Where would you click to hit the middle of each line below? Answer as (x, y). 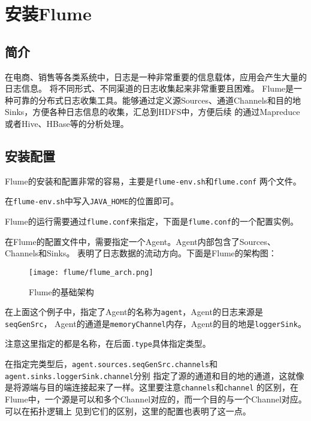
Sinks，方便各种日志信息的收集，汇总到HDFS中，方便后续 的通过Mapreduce (153, 112)
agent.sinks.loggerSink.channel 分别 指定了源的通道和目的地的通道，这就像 (155, 375)
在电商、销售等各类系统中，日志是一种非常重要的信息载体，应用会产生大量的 (156, 76)
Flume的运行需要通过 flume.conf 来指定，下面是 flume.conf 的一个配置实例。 (152, 221)
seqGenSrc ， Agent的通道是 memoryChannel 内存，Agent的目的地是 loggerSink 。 (155, 323)
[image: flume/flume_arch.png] (91, 272)
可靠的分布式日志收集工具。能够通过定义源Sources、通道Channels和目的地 (157, 100)
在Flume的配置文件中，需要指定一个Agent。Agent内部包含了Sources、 (140, 241)
